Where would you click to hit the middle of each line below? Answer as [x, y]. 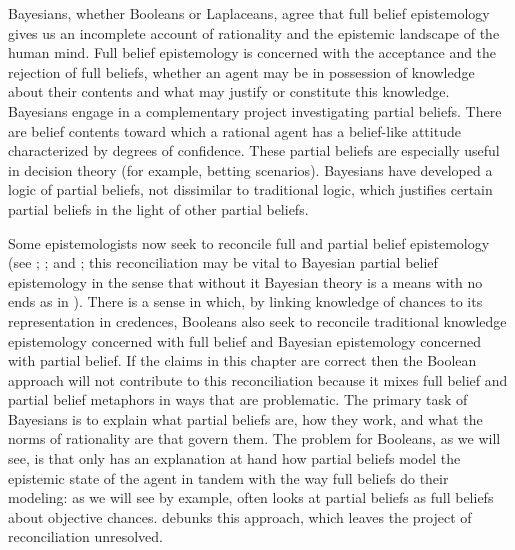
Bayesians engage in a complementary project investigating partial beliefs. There [255, 110]
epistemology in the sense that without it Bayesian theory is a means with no [245, 281]
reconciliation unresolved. [85, 536]
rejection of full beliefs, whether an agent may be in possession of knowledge [241, 71]
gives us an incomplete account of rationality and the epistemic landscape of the [254, 32]
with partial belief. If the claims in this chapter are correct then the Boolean [242, 360]
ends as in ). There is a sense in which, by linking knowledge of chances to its [245, 301]
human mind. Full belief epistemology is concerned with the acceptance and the [252, 52]
